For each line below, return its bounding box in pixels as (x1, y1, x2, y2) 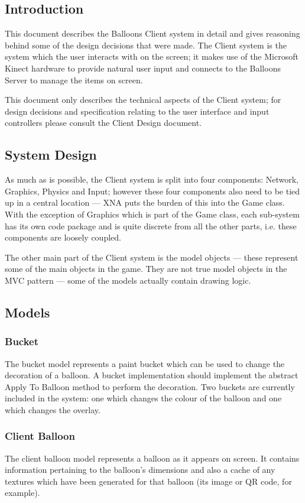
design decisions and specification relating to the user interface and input (5, 105, 270, 117)
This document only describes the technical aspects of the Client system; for (5, 93, 281, 106)
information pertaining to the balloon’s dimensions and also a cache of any (5, 463, 275, 476)
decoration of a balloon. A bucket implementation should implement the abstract (5, 369, 298, 381)
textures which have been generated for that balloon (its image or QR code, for (5, 475, 292, 487)
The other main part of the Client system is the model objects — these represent (5, 251, 298, 263)
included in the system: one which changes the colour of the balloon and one (5, 392, 282, 404)
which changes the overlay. (5, 403, 100, 416)
